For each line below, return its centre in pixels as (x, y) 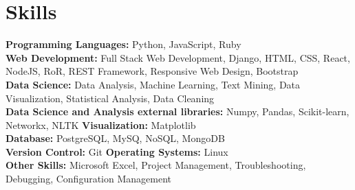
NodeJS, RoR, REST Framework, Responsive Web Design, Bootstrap (152, 71)
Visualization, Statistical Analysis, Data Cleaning (110, 98)
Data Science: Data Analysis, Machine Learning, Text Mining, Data (153, 84)
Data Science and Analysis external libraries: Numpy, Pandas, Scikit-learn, (177, 111)
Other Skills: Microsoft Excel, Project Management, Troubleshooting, (156, 165)
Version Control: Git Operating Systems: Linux (117, 151)
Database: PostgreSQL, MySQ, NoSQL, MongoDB (115, 138)
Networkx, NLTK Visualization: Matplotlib (101, 124)
